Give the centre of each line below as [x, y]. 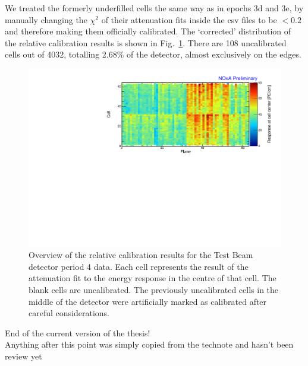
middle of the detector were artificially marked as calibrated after [148, 301]
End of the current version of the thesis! [78, 332]
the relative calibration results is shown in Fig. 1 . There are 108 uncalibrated [146, 42]
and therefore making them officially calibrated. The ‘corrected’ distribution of [148, 31]
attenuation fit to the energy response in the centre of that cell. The [153, 278]
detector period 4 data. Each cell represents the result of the [139, 266]
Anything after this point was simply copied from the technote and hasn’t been [149, 344]
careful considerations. [69, 313]
